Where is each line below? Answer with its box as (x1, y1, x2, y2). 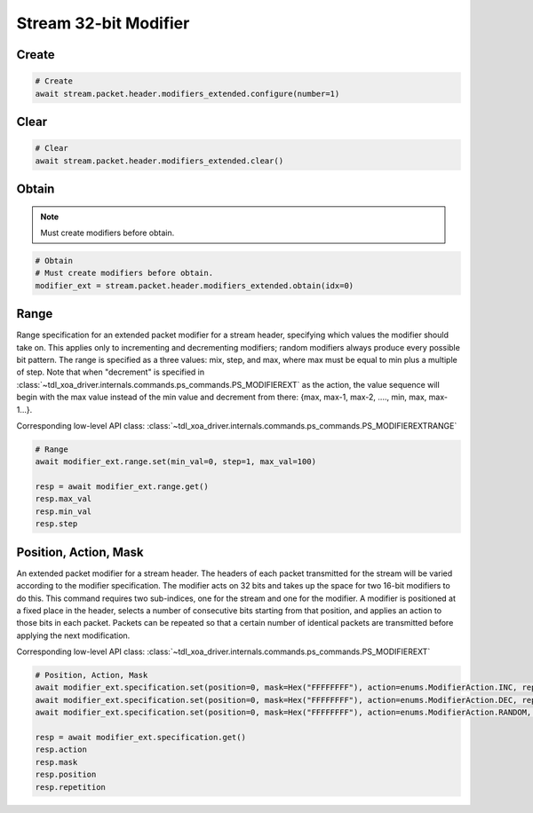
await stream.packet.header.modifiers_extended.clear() (35, 155, 284, 166)
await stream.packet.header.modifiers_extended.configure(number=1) (35, 89, 340, 99)
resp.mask (35, 757, 78, 767)
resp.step (35, 519, 78, 529)
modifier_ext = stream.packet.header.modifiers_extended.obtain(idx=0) (35, 280, 354, 290)
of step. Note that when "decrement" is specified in (16, 367, 205, 377)
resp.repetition (35, 782, 107, 792)
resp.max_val (35, 493, 92, 504)
